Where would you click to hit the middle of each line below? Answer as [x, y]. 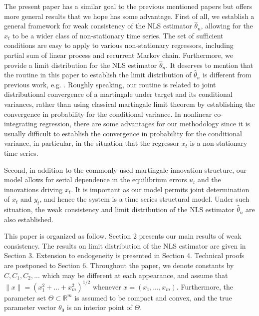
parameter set [25, 297]
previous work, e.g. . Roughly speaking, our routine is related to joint [110, 84]
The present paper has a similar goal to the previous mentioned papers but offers [128, 6]
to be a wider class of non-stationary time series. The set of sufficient [118, 35]
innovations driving [33, 189]
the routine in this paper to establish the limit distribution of [98, 75]
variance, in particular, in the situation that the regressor [92, 143]
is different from [227, 75]
